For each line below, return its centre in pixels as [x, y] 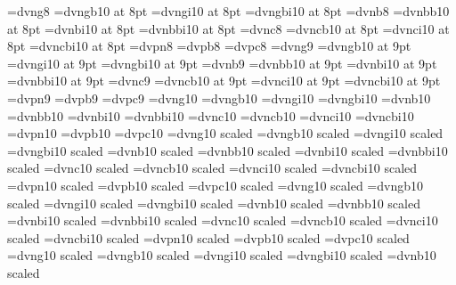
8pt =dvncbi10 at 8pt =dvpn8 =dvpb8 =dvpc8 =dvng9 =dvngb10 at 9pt [209, 46]
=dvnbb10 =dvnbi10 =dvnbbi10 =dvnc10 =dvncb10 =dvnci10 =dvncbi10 [211, 115]
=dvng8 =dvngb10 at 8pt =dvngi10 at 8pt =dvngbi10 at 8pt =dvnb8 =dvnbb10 [228, 11]
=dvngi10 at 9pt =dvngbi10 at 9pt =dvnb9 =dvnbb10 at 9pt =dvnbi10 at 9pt [222, 63]
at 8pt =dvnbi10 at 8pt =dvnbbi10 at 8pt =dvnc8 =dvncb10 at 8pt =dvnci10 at [228, 28]
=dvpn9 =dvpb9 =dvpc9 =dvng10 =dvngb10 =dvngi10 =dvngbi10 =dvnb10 [219, 98]
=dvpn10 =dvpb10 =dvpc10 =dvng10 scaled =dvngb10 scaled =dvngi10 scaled [225, 133]
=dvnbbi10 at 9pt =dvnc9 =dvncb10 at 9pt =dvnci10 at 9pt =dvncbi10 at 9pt [224, 81]
